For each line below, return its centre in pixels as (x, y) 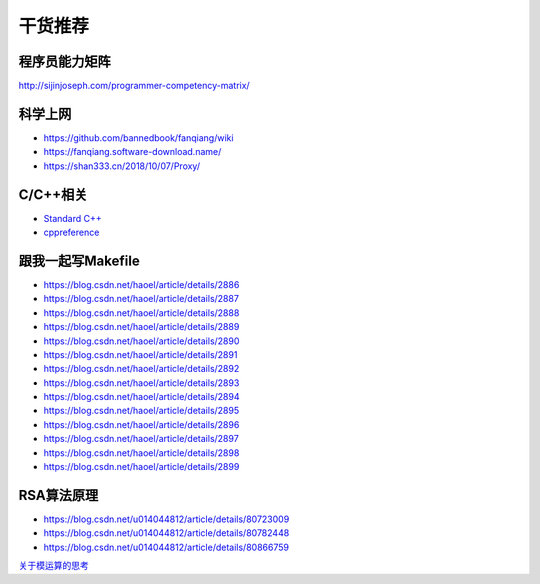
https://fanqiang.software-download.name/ (132, 152)
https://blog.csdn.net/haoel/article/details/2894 (141, 397)
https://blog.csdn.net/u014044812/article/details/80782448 (166, 533)
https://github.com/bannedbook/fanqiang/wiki (138, 137)
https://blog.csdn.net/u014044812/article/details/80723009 (166, 519)
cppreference (71, 232)
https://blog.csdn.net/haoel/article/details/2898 (141, 452)
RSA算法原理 (58, 495)
